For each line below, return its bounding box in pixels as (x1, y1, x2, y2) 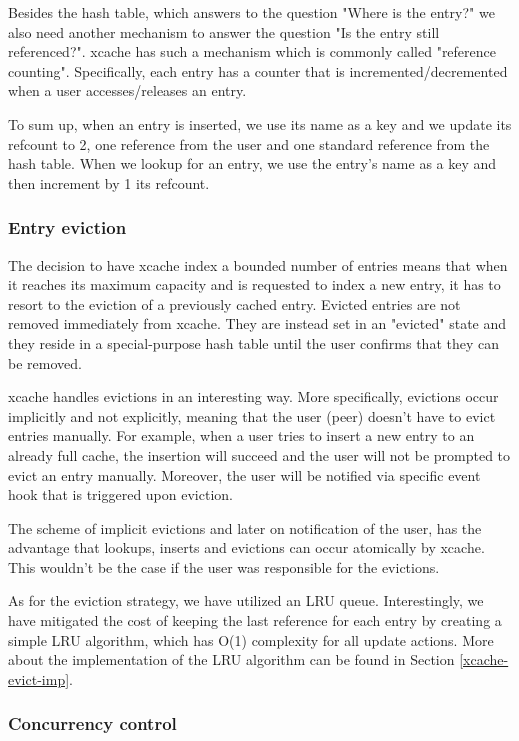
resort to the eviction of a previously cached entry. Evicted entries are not (8, 293, 461, 314)
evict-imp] (8, 668, 70, 689)
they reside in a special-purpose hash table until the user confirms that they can (8, 332, 500, 353)
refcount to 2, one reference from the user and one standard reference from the (8, 133, 490, 154)
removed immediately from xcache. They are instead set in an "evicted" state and (8, 313, 507, 334)
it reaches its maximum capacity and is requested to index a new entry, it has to (8, 274, 501, 295)
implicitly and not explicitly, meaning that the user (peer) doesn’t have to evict (8, 405, 496, 426)
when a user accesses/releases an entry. (8, 80, 247, 101)
